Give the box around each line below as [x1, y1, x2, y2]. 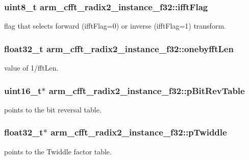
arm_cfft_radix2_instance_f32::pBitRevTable [48, 84, 245, 97]
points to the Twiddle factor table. [4, 146, 112, 156]
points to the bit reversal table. [4, 104, 102, 115]
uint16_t [4, 84, 42, 97]
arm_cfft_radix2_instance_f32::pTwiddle [51, 126, 227, 139]
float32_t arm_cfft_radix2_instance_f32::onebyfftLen [4, 42, 234, 55]
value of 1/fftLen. [4, 62, 59, 73]
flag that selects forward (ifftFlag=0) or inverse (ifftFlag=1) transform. [4, 20, 226, 31]
